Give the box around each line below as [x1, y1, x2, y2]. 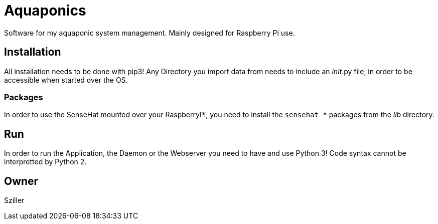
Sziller [4, 196, 25, 205]
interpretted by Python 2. [4, 157, 87, 166]
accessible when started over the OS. [4, 75, 128, 84]
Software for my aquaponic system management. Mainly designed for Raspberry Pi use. [4, 28, 295, 37]
